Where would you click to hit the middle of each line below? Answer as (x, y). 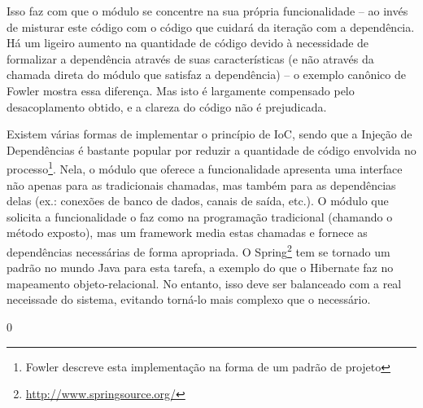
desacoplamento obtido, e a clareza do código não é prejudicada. (167, 106)
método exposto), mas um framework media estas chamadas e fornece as (187, 233)
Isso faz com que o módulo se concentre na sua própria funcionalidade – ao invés (207, 11)
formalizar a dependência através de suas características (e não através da (190, 58)
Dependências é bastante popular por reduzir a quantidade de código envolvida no (211, 149)
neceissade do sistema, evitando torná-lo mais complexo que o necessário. (189, 299)
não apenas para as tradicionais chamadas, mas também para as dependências (201, 184)
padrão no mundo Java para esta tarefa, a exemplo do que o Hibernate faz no (200, 268)
